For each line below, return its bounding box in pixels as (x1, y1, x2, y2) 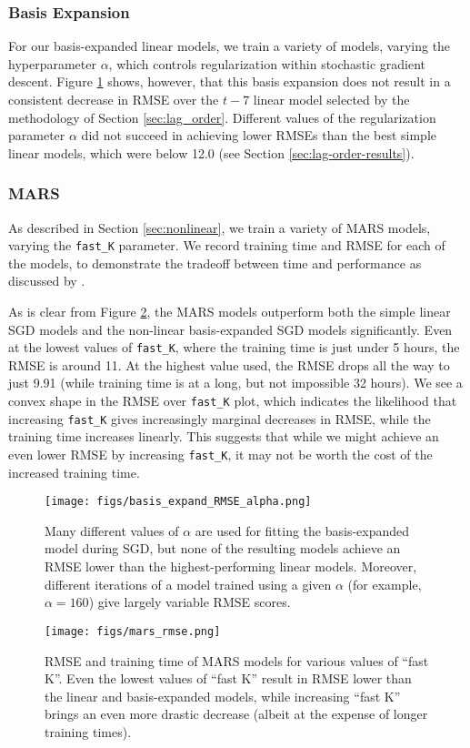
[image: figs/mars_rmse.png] (45, 624, 221, 638)
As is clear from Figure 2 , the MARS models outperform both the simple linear (8, 302, 451, 321)
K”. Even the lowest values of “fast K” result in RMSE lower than (45, 669, 412, 688)
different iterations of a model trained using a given (45, 574, 332, 593)
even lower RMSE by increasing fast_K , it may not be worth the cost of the (8, 444, 433, 463)
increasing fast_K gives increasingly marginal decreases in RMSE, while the (8, 409, 431, 428)
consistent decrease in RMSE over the (8, 90, 219, 108)
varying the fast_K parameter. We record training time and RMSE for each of (8, 236, 445, 255)
